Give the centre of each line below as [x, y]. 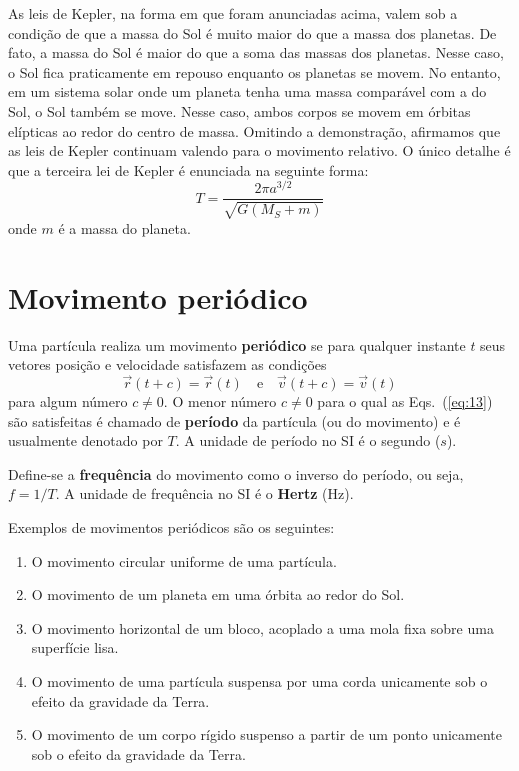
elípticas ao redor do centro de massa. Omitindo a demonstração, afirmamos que [254, 130]
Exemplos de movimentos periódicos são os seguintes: [171, 526]
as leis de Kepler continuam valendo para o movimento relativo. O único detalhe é [259, 150]
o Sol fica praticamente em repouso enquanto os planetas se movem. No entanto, [254, 71]
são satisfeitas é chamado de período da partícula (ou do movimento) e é [234, 420]
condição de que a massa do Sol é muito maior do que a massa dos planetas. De [252, 32]
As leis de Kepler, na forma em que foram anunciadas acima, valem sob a [233, 13]
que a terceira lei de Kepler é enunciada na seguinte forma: [188, 169]
